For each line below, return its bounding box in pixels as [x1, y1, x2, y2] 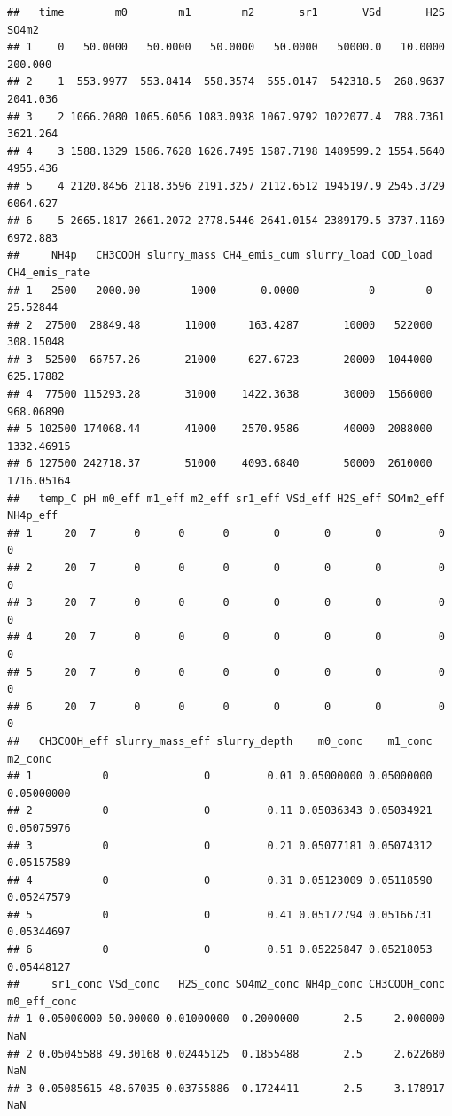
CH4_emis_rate [7, 266, 90, 279]
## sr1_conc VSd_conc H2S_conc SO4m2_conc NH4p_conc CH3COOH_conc [7, 978, 445, 991]
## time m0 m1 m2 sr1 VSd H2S [7, 6, 445, 19]
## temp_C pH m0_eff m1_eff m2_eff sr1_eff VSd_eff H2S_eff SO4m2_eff [7, 492, 445, 505]
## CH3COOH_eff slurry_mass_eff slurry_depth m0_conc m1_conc [7, 734, 433, 748]
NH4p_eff [7, 509, 58, 523]
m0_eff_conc [7, 995, 77, 1008]
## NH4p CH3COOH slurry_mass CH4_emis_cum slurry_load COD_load [7, 249, 433, 262]
